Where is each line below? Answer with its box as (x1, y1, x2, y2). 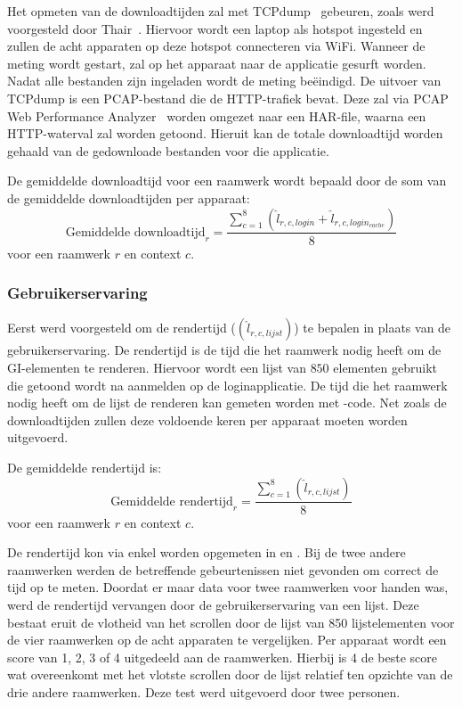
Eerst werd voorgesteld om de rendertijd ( (7, 318, 236, 337)
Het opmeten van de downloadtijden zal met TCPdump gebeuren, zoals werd (7, 2, 434, 20)
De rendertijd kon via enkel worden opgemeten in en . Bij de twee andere (7, 543, 406, 562)
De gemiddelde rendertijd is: (7, 457, 162, 476)
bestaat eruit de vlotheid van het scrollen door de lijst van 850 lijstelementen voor (7, 612, 455, 631)
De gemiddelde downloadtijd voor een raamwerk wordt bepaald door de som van (7, 171, 447, 190)
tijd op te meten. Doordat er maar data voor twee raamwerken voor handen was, (7, 578, 449, 596)
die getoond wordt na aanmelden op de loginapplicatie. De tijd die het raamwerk (7, 375, 448, 394)
